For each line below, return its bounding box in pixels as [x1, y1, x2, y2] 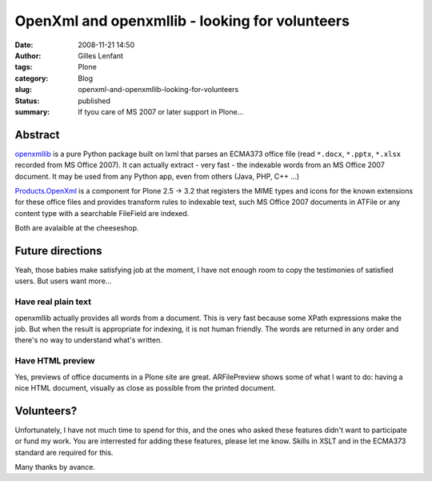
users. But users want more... [14, 276, 112, 286]
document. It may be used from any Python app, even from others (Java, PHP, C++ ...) [14, 171, 300, 181]
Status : [14, 96, 40, 106]
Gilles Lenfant [78, 50, 124, 60]
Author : [14, 50, 42, 60]
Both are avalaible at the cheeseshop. [14, 223, 139, 233]
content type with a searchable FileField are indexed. [14, 208, 190, 218]
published [78, 96, 111, 106]
